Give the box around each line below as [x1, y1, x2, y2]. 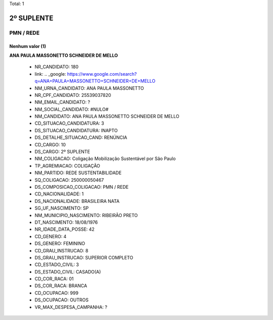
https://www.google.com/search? [67, 71, 137, 77]
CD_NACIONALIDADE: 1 [34, 191, 84, 197]
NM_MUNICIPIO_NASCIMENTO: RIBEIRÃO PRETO [34, 212, 138, 218]
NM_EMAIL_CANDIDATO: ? [34, 99, 90, 105]
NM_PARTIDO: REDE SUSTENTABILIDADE [34, 170, 122, 176]
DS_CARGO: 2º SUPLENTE [34, 149, 90, 155]
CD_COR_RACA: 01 [34, 276, 74, 282]
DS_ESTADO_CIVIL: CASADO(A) [34, 269, 101, 275]
